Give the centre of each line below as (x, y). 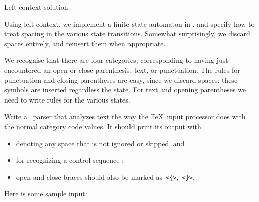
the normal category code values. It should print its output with (103, 126)
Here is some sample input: (46, 194)
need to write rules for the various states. (67, 99)
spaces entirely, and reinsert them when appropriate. (85, 43)
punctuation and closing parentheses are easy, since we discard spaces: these (121, 80)
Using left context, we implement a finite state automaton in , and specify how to (129, 23)
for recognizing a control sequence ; (70, 160)
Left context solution (36, 7)
